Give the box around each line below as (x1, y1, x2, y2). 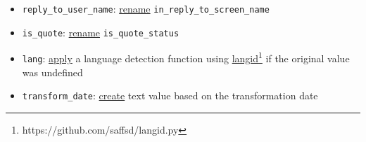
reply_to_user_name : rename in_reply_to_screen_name (22, 1, 270, 15)
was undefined (22, 64, 83, 79)
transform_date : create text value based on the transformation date (22, 88, 318, 103)
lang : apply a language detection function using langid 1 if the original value (22, 49, 350, 65)
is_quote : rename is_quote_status (22, 24, 179, 39)
